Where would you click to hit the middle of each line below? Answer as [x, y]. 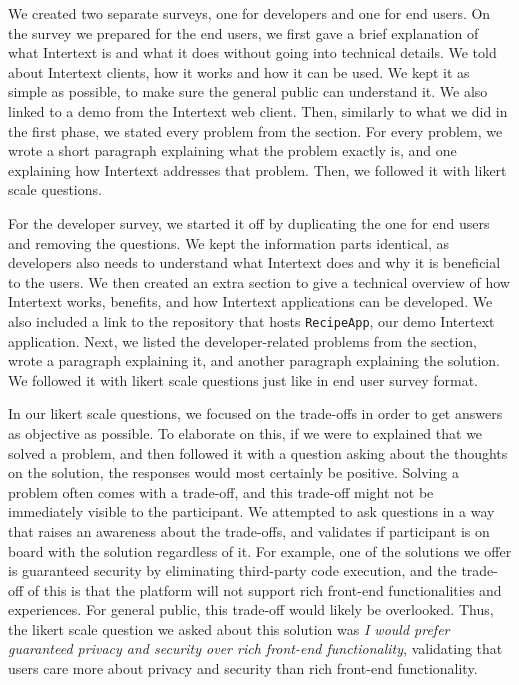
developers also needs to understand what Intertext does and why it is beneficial [254, 262]
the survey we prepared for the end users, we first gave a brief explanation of [243, 32]
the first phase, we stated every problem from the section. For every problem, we [255, 130]
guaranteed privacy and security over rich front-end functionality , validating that [255, 648]
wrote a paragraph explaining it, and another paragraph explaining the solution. [254, 360]
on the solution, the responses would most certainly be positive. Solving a [233, 472]
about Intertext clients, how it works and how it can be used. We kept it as [239, 71]
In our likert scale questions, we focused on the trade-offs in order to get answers [255, 413]
